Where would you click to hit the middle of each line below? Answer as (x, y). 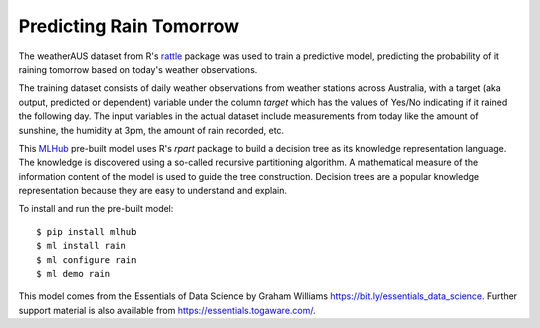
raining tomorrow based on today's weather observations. (138, 69)
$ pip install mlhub (86, 231)
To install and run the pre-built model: (96, 209)
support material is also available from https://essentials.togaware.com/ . (167, 310)
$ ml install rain (81, 246)
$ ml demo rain (73, 274)
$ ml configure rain (86, 259)
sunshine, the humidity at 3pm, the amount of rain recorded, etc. (151, 130)
